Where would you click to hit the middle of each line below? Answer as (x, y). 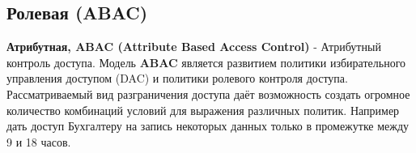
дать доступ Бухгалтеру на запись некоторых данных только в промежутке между (208, 126)
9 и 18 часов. (39, 141)
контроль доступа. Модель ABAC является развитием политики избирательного (206, 62)
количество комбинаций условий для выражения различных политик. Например (203, 110)
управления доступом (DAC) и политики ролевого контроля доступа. (177, 78)
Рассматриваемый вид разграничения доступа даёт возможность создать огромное (208, 93)
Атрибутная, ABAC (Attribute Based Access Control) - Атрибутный (194, 47)
